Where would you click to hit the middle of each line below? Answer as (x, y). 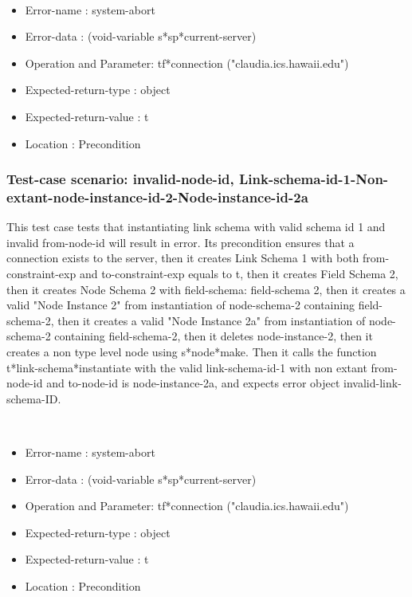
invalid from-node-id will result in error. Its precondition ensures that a (180, 242)
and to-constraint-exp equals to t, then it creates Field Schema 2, (239, 274)
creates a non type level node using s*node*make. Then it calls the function (192, 352)
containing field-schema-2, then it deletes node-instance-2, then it (214, 336)
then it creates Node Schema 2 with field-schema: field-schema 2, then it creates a (206, 289)
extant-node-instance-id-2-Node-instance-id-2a (157, 197)
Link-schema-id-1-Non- (314, 179)
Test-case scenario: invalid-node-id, (120, 179)
